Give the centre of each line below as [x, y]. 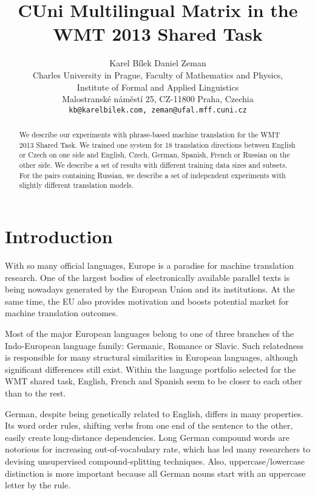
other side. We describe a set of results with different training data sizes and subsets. [153, 165]
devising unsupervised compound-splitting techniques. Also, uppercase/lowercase [155, 461]
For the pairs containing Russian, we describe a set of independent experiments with [152, 175]
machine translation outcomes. [62, 313]
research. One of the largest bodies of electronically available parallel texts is [147, 277]
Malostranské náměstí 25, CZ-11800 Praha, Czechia [158, 99]
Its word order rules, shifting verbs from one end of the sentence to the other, [149, 425]
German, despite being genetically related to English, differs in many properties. [154, 413]
